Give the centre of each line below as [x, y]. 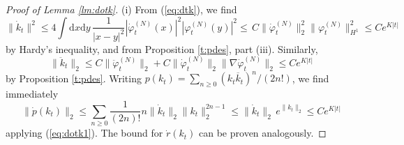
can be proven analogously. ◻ [263, 133]
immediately [32, 93]
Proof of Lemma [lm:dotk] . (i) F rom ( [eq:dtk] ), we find [121, 9]
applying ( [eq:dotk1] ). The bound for [84, 133]
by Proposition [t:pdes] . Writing [74, 78]
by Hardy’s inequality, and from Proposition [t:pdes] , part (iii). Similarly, [162, 48]
